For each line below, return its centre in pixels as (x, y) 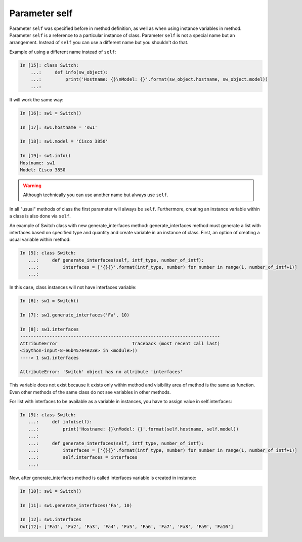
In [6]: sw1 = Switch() (50, 301)
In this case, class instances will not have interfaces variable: (73, 287)
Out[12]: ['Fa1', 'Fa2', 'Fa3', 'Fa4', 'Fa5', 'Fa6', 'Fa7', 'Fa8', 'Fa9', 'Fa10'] (127, 527)
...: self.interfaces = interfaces (83, 457)
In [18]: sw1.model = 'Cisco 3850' (64, 141)
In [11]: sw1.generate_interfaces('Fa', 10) (76, 505)
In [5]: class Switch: (48, 253)
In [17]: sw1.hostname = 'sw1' (59, 127)
